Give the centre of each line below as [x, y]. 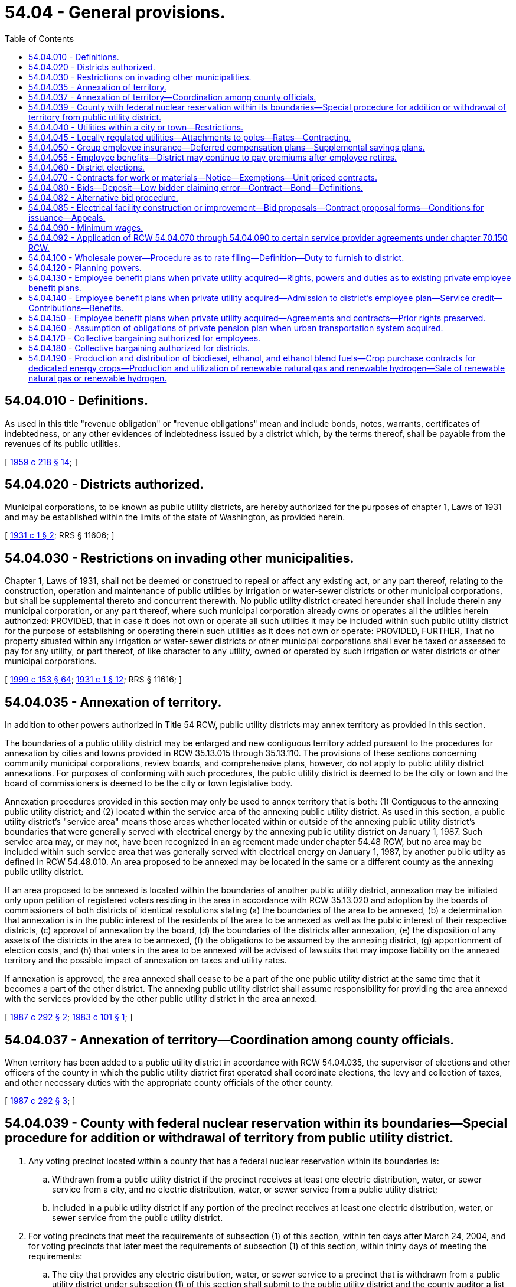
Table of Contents [40, 38]
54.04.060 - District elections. [86, 167]
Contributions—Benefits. [76, 308]
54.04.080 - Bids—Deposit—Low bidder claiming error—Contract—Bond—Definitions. [196, 187]
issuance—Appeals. [67, 217]
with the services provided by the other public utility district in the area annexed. [161, 999]
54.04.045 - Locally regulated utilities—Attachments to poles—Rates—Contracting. [190, 137]
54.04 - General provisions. [115, 12]
